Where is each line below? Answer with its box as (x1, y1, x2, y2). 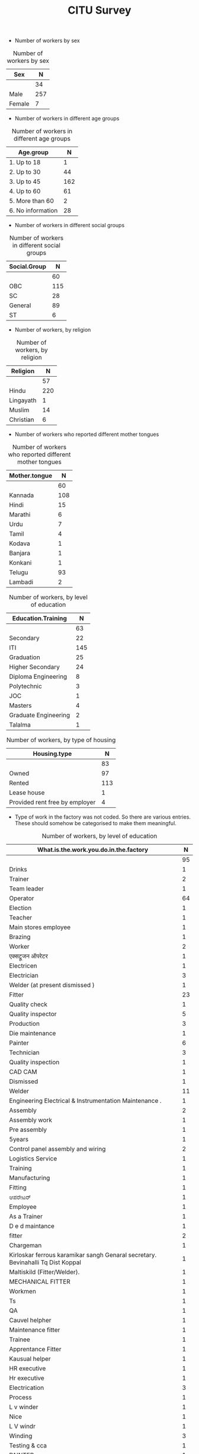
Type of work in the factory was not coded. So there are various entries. (14, 813, 191, 820)
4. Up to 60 (9, 187, 41, 196)
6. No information (9, 206, 58, 215)
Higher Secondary (9, 663, 60, 671)
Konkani (9, 559, 32, 567)
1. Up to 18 (9, 158, 41, 167)
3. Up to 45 (9, 177, 41, 186)
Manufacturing (9, 1174, 50, 1182)
